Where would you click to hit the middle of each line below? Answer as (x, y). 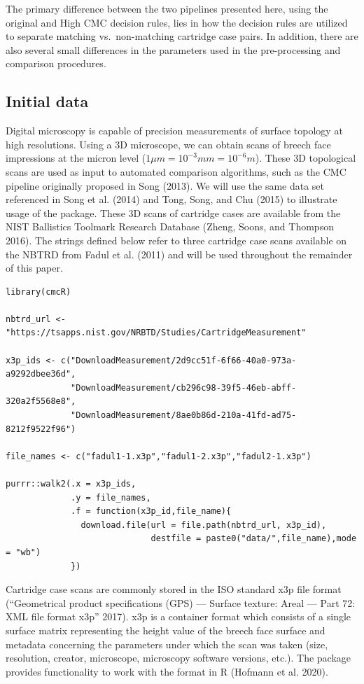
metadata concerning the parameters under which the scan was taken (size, (167, 644)
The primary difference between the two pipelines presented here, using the (167, 8)
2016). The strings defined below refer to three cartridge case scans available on (176, 240)
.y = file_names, (111, 497)
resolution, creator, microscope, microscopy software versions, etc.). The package (178, 658)
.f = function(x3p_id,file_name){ (151, 511)
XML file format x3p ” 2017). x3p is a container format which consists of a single (178, 616)
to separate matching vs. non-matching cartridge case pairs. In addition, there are (182, 36)
